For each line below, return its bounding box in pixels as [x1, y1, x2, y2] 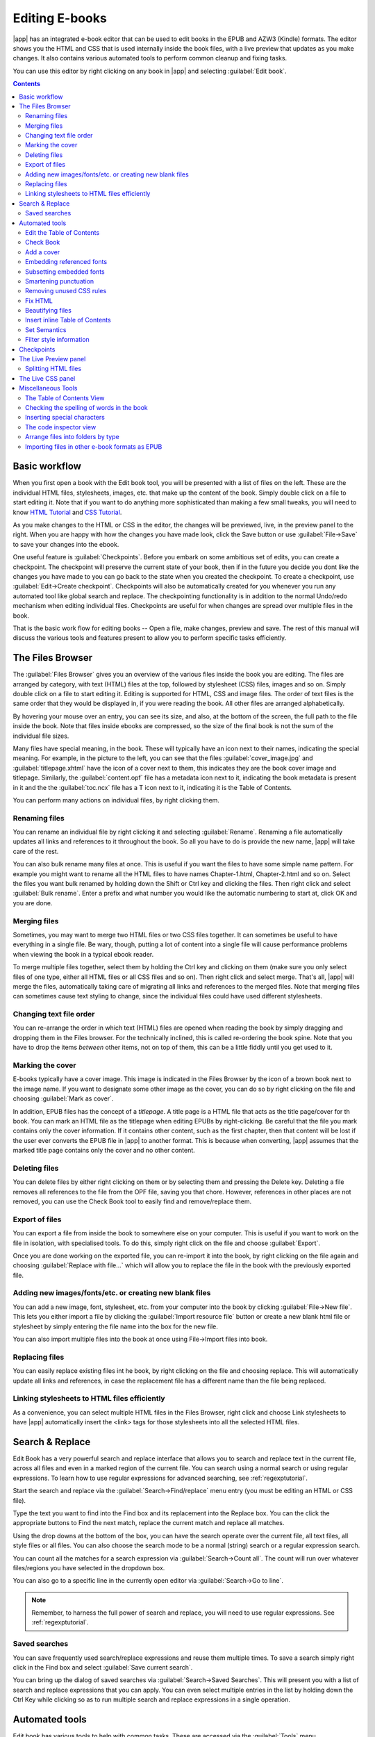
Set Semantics [25, 325, 67, 334]
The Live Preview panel [19, 355, 86, 363]
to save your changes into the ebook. [12, 540, 119, 548]
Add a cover [25, 247, 60, 256]
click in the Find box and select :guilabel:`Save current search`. [12, 1663, 193, 1671]
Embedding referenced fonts [25, 258, 108, 266]
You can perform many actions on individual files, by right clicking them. [12, 796, 220, 804]
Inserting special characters [25, 413, 106, 422]
